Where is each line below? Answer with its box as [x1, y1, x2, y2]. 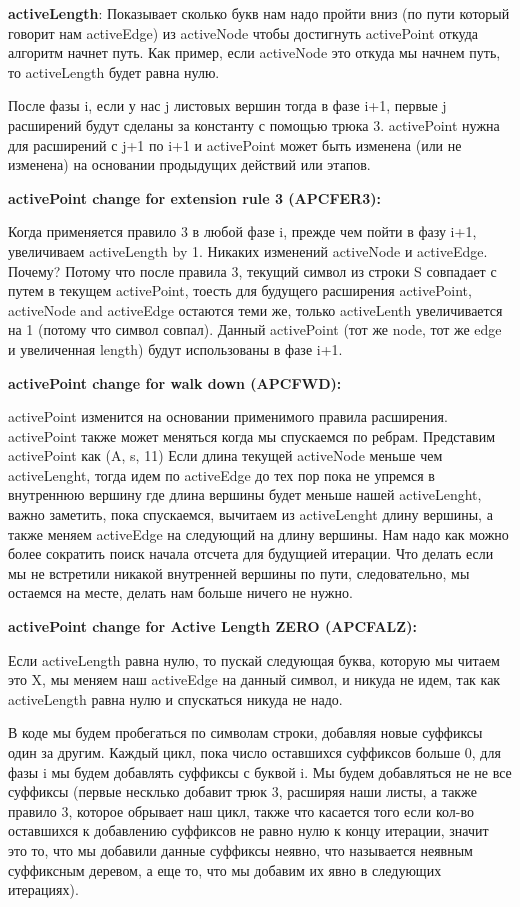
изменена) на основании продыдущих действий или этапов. [8, 154, 371, 175]
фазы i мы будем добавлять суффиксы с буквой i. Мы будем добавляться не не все [8, 761, 512, 782]
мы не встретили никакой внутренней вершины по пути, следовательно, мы [8, 562, 470, 583]
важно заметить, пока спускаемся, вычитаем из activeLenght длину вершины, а [8, 504, 493, 525]
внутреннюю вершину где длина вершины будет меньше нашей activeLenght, [8, 484, 482, 505]
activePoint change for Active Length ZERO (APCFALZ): [8, 616, 417, 637]
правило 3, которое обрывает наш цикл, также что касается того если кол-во [8, 800, 475, 821]
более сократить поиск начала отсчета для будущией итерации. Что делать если [8, 543, 494, 564]
